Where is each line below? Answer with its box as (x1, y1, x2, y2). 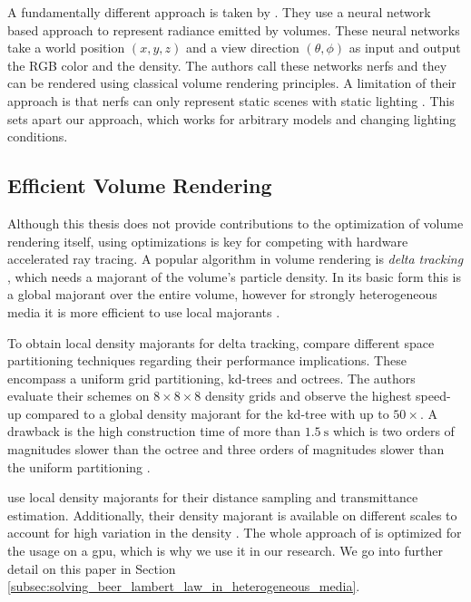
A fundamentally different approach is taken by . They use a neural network (7, 3, 431, 21)
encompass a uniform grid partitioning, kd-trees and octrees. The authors (7, 368, 416, 387)
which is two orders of (332, 422, 455, 441)
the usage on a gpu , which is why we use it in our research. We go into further (7, 541, 443, 560)
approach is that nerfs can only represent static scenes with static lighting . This (7, 91, 455, 110)
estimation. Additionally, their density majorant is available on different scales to (7, 505, 457, 524)
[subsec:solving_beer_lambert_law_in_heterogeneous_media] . (7, 577, 360, 596)
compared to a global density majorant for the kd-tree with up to (25, 403, 389, 422)
